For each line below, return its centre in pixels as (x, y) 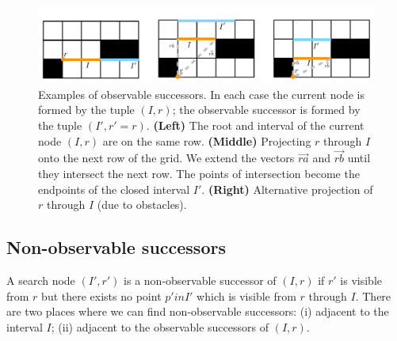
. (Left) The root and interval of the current (255, 125)
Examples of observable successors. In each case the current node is (201, 94)
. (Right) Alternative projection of (287, 189)
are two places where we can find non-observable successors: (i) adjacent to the (198, 311)
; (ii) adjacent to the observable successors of (160, 326)
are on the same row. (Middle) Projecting (207, 140)
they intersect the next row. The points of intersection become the (199, 174)
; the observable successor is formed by (266, 110)
